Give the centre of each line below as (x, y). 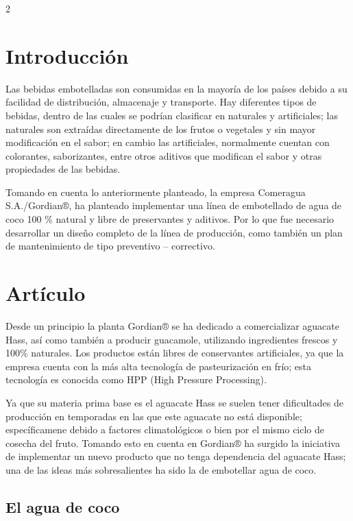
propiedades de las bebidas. (63, 169)
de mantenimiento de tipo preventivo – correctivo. (110, 246)
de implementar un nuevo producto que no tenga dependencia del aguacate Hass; (176, 456)
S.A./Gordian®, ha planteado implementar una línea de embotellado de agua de (174, 205)
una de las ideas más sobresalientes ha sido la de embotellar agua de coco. (161, 469)
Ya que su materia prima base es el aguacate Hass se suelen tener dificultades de (174, 402)
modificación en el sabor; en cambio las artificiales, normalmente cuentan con (168, 142)
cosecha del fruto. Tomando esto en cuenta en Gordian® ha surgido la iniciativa (173, 443)
